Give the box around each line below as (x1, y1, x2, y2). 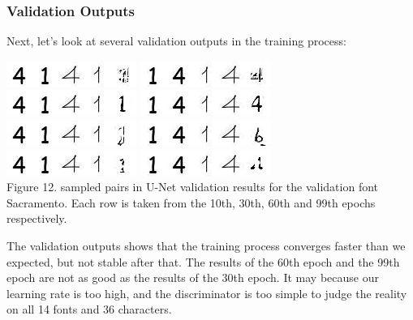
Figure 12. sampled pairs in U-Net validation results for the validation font (6, 178, 379, 195)
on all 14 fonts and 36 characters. (6, 301, 172, 318)
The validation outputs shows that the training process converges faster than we (6, 237, 406, 254)
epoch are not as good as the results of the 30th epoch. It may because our (6, 269, 379, 286)
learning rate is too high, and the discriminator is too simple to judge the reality (6, 284, 407, 301)
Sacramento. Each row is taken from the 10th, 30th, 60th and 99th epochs (6, 194, 376, 211)
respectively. (6, 210, 67, 227)
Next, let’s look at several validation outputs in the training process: (6, 32, 346, 49)
